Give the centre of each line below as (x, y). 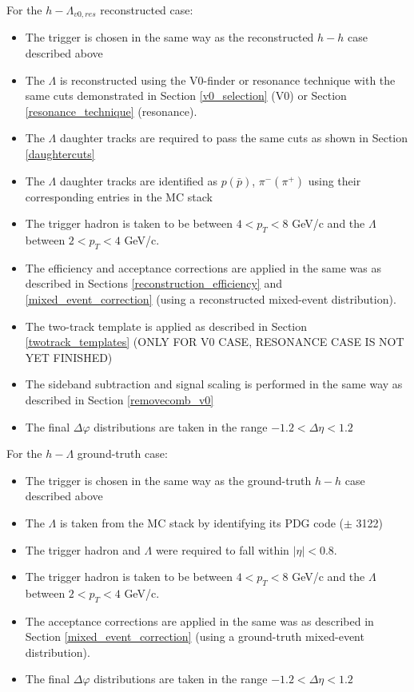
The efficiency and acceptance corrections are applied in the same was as (203, 267)
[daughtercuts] (60, 154)
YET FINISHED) (69, 357)
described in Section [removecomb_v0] (119, 399)
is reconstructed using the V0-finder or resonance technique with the (227, 80)
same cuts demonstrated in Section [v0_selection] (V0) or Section (186, 95)
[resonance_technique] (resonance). (111, 111)
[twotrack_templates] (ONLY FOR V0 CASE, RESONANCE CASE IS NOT (215, 342)
